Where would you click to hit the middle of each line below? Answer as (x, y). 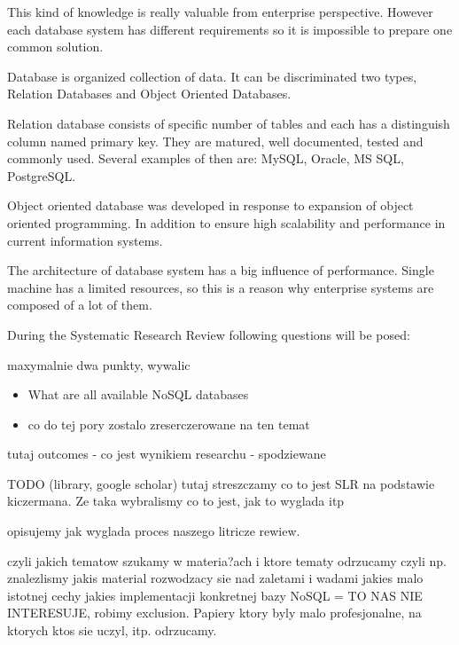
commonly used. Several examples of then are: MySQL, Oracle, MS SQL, (206, 158)
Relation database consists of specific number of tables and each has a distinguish (229, 123)
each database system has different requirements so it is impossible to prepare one (230, 29)
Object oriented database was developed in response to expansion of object (210, 205)
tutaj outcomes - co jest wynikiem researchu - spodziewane (167, 454)
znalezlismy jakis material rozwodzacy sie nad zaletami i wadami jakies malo (215, 578)
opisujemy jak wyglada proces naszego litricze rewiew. (154, 531)
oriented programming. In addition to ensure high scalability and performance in (226, 222)
